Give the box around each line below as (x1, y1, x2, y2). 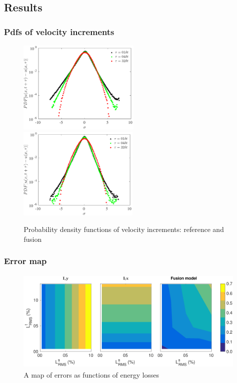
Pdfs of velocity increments (4, 25, 115, 38)
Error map (4, 255, 47, 267)
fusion (24, 233, 42, 244)
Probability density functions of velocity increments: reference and (24, 224, 224, 234)
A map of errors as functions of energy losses (24, 370, 159, 380)
